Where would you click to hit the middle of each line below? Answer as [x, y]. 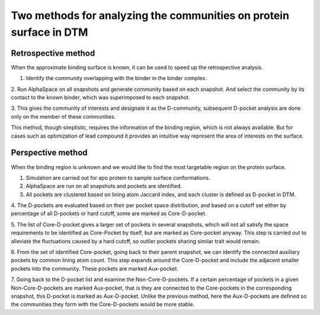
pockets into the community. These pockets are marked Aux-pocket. [95, 268]
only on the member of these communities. [63, 116]
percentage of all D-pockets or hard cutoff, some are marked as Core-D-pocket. [109, 214]
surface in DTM [49, 32]
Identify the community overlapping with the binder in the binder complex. [116, 78]
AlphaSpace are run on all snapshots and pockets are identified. [104, 186]
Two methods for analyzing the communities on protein [150, 15]
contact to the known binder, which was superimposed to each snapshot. [100, 97]
